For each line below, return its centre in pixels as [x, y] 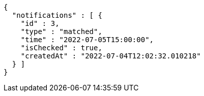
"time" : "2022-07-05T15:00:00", [87, 40]
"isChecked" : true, [61, 48]
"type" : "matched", [61, 31]
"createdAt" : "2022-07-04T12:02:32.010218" [111, 56]
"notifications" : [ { [57, 15]
